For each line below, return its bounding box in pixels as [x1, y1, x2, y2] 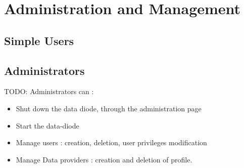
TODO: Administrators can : [4, 86, 94, 97]
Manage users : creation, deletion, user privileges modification [16, 137, 207, 148]
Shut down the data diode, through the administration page [16, 103, 202, 113]
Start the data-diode [16, 120, 79, 131]
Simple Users [4, 32, 74, 48]
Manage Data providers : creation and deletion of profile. [16, 154, 192, 164]
